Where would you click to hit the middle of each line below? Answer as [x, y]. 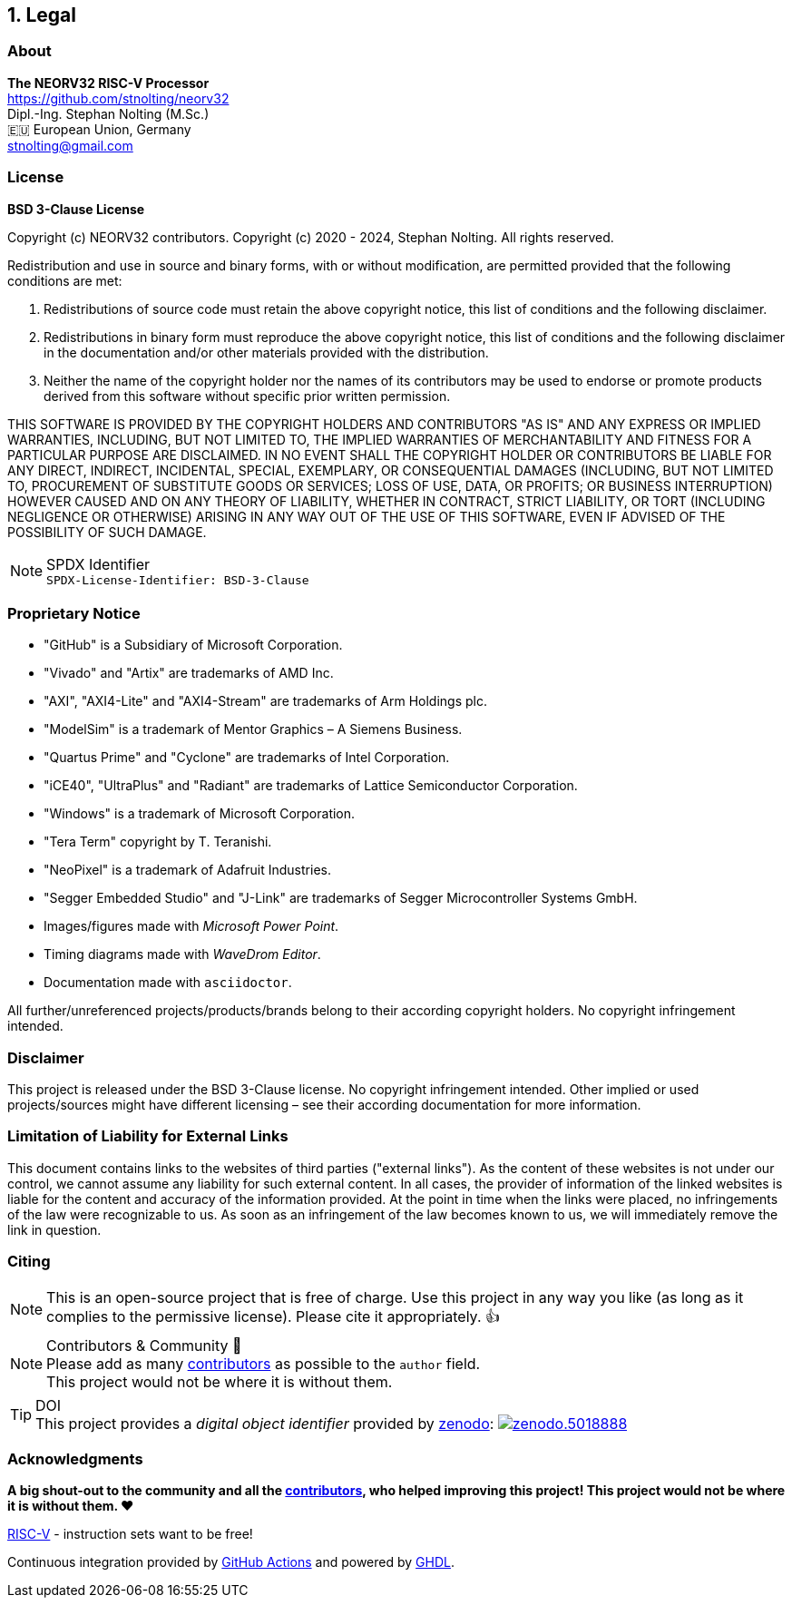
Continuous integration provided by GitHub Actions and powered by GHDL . [231, 1562]
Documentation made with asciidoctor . [168, 983]
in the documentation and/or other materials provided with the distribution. [266, 352]
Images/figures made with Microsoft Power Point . [191, 926]
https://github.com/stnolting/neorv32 [118, 98]
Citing [29, 1262]
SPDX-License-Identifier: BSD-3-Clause [178, 580]
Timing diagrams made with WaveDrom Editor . [182, 954]
